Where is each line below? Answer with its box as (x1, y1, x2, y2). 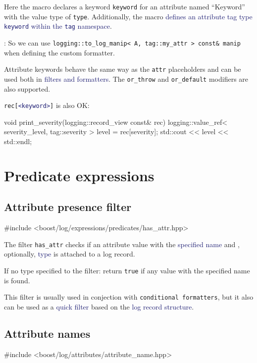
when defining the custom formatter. (4, 47, 115, 57)
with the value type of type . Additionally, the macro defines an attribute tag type (4, 11, 253, 21)
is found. (4, 275, 30, 285)
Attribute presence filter (4, 199, 132, 214)
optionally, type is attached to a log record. (4, 249, 135, 259)
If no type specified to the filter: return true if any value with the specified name (4, 265, 250, 275)
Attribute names (4, 325, 91, 341)
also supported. (4, 83, 51, 94)
